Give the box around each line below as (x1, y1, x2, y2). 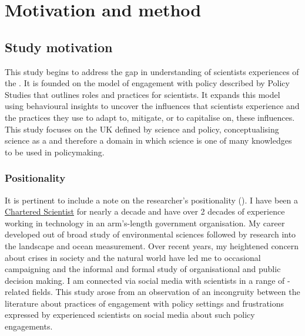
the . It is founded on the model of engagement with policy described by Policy (5, 77, 290, 89)
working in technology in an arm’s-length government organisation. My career (5, 216, 285, 229)
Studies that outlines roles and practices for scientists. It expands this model (5, 88, 280, 100)
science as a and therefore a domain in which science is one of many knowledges (5, 134, 292, 147)
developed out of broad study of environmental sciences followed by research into (5, 228, 296, 240)
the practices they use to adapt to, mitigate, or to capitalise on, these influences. (5, 111, 295, 123)
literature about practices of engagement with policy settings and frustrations (5, 297, 284, 309)
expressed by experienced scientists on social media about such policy (5, 308, 255, 321)
